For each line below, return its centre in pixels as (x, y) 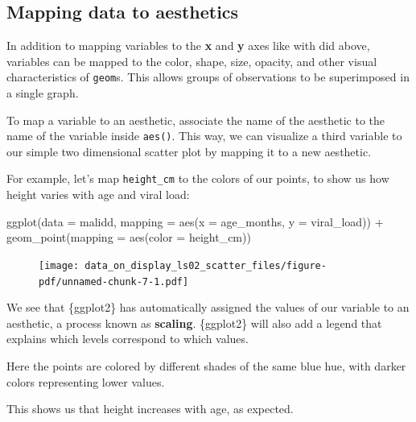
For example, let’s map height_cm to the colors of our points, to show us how (198, 178)
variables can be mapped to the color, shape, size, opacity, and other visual (192, 61)
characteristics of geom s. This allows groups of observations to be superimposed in (208, 77)
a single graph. (43, 93)
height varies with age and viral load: (98, 194)
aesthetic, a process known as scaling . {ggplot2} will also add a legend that (194, 323)
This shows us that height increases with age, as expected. (150, 409)
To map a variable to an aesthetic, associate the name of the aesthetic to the (196, 120)
